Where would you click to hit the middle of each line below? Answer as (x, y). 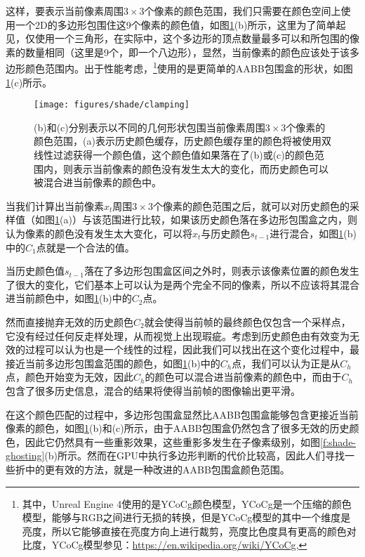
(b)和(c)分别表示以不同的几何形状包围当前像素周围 (150, 127)
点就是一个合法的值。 (85, 247)
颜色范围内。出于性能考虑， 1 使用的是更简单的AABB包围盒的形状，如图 (189, 67)
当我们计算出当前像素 (55, 205)
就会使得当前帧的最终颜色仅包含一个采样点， (247, 322)
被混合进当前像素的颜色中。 (98, 182)
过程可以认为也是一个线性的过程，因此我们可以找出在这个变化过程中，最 (192, 349)
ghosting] (25, 456)
